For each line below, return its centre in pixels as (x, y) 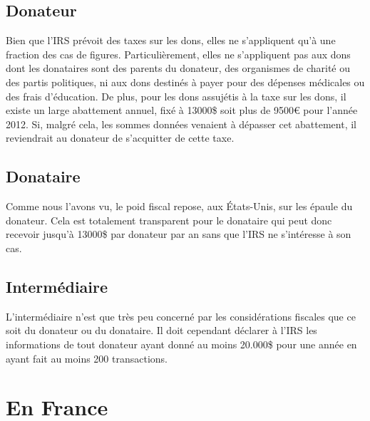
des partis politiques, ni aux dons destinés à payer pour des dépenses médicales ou (185, 82)
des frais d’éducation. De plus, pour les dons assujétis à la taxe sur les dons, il (176, 96)
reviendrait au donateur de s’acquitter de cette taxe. (120, 138)
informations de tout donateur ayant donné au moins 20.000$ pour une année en (181, 344)
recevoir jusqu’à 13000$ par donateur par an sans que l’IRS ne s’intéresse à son (179, 234)
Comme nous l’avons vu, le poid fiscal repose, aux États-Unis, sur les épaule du (179, 206)
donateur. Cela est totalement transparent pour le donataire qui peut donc (169, 220)
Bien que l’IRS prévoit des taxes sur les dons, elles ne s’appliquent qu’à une (171, 40)
